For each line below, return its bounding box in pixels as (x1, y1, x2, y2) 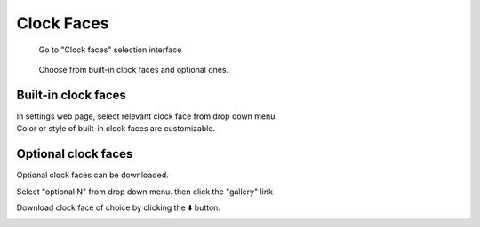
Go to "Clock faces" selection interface (38, 44, 182, 55)
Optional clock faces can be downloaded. (16, 169, 169, 181)
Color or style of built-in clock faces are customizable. (16, 123, 216, 134)
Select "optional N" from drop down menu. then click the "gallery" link (16, 186, 273, 197)
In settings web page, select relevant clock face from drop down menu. (16, 111, 278, 121)
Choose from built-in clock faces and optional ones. (38, 64, 229, 74)
